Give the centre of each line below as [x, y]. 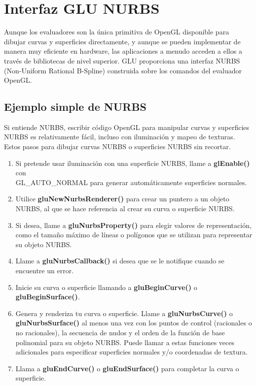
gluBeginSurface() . [48, 297]
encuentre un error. [45, 271]
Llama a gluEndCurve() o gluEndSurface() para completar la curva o [127, 368]
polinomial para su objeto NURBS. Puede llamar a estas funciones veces [125, 342]
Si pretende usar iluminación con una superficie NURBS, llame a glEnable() [133, 163]
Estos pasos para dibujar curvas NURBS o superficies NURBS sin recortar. [117, 146]
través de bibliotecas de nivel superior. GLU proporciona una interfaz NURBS [122, 60]
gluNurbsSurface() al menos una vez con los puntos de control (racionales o [134, 323]
